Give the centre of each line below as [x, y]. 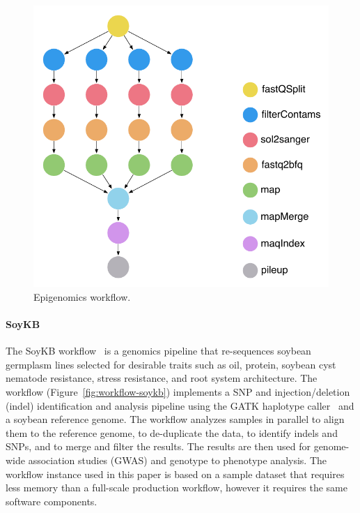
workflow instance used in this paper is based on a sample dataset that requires [175, 474]
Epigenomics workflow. [82, 296]
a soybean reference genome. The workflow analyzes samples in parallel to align [175, 419]
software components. [52, 501]
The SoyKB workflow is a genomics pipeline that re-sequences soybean [158, 351]
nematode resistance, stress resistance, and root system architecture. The [162, 378]
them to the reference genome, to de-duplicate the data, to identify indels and [172, 432]
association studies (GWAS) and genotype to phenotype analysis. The [178, 460]
